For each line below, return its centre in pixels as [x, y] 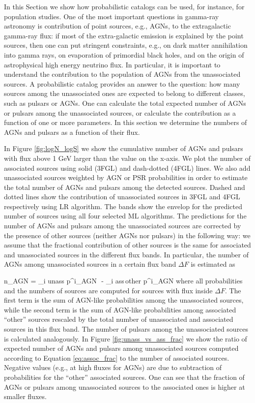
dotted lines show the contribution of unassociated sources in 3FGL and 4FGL [122, 197]
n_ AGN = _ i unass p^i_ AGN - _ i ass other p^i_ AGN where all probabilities [123, 281]
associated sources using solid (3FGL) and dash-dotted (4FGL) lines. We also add [127, 168]
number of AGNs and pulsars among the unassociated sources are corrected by [123, 226]
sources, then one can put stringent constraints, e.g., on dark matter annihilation [126, 45]
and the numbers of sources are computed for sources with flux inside [108, 290]
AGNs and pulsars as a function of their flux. [72, 132]
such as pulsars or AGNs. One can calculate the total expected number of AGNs [125, 103]
